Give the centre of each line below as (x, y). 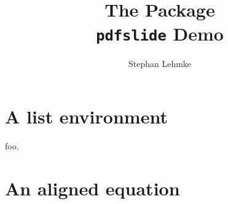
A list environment (86, 116)
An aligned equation (92, 188)
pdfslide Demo (160, 33)
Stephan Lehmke (160, 64)
